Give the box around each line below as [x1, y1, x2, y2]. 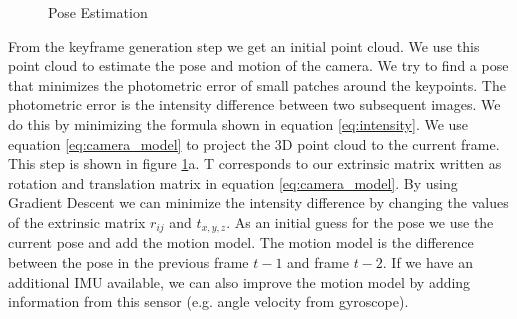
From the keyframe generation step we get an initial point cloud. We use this [8, 35, 480, 56]
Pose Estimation [48, 2, 148, 22]
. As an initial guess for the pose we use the [226, 211, 494, 232]
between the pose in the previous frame [8, 251, 249, 272]
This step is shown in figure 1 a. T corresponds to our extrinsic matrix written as [8, 153, 502, 174]
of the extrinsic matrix [8, 211, 146, 232]
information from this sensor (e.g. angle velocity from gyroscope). [8, 291, 409, 312]
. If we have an [382, 251, 474, 272]
